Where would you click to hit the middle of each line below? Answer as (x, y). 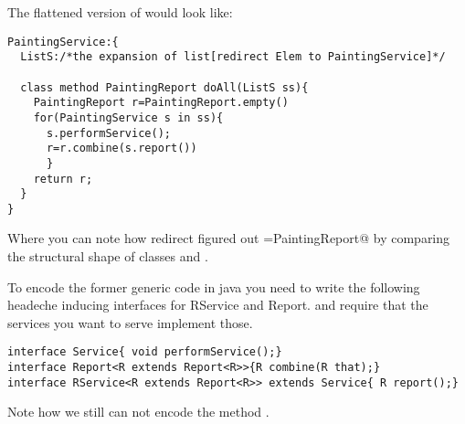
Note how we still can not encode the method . (138, 412)
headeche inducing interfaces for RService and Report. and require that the (218, 305)
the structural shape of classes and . (108, 256)
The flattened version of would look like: (120, 12)
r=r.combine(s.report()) (122, 148)
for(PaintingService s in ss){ (128, 117)
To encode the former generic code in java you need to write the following (214, 286)
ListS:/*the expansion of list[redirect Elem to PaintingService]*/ (233, 57)
